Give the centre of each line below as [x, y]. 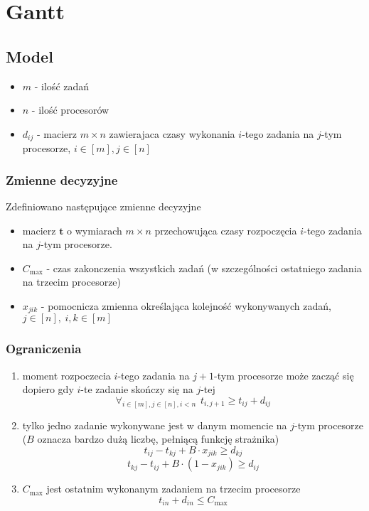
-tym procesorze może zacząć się [284, 375]
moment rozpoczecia [66, 375]
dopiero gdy [48, 389]
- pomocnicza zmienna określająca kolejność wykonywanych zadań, [186, 306]
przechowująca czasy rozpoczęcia [226, 230]
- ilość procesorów [70, 110]
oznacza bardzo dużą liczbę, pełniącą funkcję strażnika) [158, 439]
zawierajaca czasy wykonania [172, 133]
